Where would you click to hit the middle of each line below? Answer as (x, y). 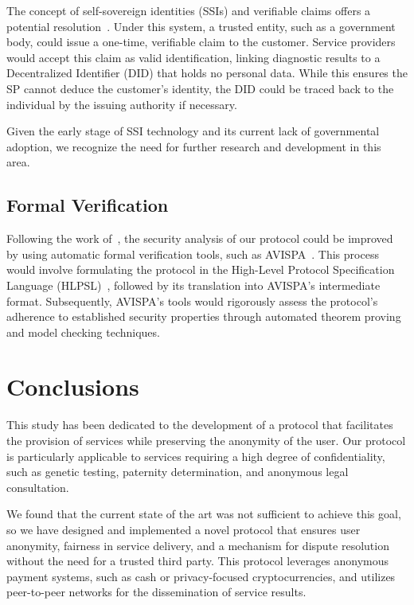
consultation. (38, 487)
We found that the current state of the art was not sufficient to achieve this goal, (204, 514)
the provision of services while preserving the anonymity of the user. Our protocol (206, 441)
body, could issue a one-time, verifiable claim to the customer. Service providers (201, 42)
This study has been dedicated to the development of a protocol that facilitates (200, 425)
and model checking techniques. (83, 332)
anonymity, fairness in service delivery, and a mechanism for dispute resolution (198, 545)
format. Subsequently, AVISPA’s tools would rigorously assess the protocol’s (192, 301)
